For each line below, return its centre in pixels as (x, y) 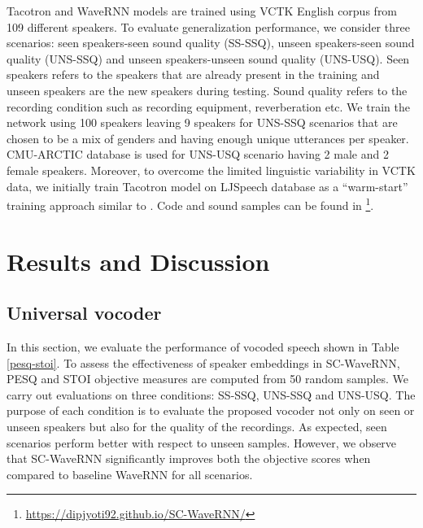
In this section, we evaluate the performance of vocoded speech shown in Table (203, 346)
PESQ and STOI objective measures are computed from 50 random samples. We (207, 379)
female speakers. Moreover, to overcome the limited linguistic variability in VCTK (211, 170)
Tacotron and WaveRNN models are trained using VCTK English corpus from (202, 11)
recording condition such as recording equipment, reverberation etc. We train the (208, 106)
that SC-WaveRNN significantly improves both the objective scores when (189, 458)
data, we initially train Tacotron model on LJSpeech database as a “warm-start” (207, 186)
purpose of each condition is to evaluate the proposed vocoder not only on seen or (211, 410)
